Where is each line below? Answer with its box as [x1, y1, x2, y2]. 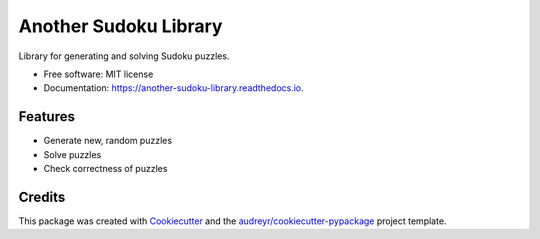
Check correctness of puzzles [43, 163, 168, 175]
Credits [18, 188, 66, 205]
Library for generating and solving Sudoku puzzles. [18, 50, 230, 62]
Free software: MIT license [43, 68, 154, 80]
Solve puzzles [43, 148, 102, 160]
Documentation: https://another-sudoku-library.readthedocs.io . [43, 82, 304, 94]
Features [18, 108, 75, 125]
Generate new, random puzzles [43, 135, 173, 147]
